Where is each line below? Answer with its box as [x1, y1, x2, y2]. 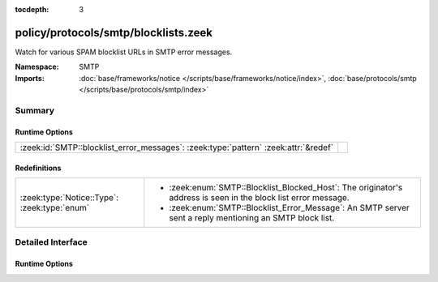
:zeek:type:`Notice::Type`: [19, 192, 119, 203]
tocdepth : [15, 5, 49, 14]
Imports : [15, 73, 45, 83]
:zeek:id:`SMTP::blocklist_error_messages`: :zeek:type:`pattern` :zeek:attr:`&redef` [19, 142, 334, 153]
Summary [15, 105, 55, 116]
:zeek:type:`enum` [19, 203, 89, 214]
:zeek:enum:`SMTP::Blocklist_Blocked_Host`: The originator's [169, 182, 403, 194]
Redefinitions [15, 163, 62, 173]
